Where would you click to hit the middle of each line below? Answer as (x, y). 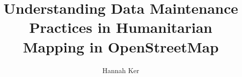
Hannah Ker (121, 70)
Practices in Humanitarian (121, 27)
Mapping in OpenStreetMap (121, 46)
